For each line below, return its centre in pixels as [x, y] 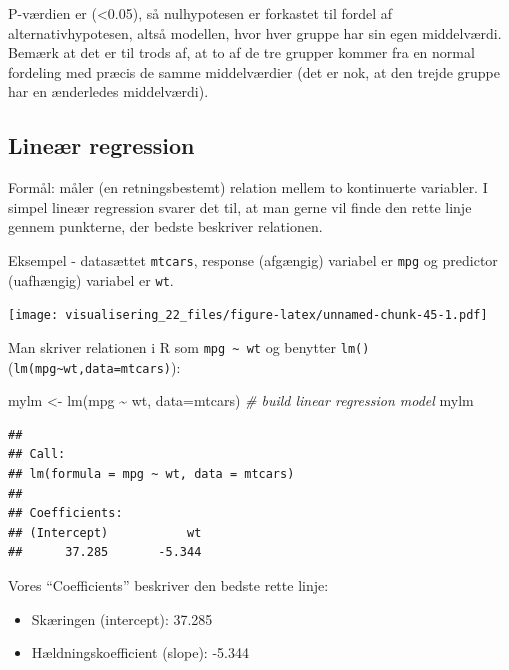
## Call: [37, 454]
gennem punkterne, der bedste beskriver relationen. [165, 226]
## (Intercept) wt [105, 532]
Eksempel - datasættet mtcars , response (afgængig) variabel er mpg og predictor [253, 259]
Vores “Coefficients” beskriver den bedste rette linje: [168, 584]
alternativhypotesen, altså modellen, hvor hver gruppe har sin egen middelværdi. [255, 32]
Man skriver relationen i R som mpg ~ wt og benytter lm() [189, 346]
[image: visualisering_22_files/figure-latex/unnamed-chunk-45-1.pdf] [248, 315]
